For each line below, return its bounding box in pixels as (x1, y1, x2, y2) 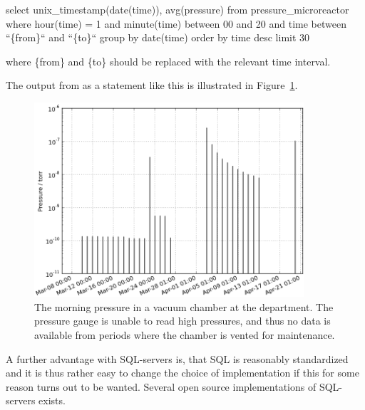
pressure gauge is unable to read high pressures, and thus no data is (34, 313, 331, 328)
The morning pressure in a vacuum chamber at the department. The (34, 299, 334, 314)
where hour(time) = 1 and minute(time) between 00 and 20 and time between (6, 16, 346, 31)
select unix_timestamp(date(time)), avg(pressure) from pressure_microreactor (6, 2, 349, 16)
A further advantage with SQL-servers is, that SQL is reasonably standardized (6, 351, 349, 366)
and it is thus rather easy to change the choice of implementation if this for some (6, 365, 359, 380)
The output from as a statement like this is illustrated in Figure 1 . (6, 78, 298, 93)
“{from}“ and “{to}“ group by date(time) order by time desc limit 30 (6, 30, 310, 45)
